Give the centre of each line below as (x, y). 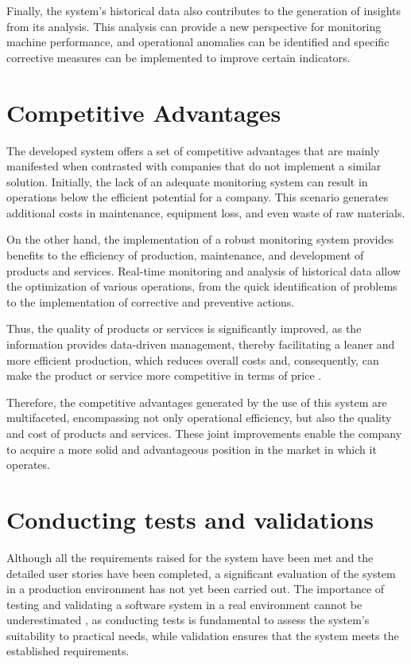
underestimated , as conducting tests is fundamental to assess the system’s (188, 620)
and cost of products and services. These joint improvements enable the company (204, 433)
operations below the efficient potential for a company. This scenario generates (198, 197)
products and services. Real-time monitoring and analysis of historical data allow (204, 270)
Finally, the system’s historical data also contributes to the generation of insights (204, 10)
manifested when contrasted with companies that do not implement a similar (194, 166)
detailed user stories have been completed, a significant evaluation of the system (201, 573)
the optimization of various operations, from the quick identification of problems (202, 286)
